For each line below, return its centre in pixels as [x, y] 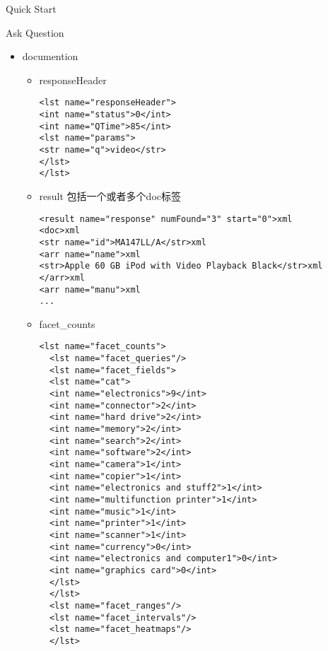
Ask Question [35, 32]
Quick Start [31, 8]
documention [50, 56]
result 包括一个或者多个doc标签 [110, 195]
